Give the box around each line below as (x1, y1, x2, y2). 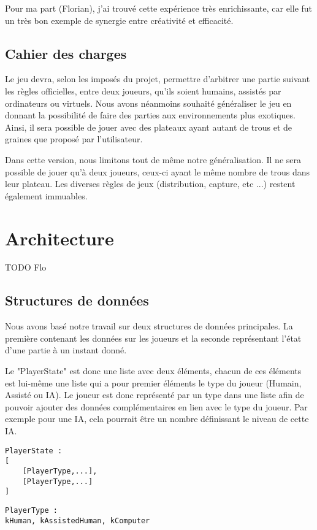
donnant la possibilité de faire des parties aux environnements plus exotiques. (5, 109, 296, 121)
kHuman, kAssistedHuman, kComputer (5, 516, 150, 525)
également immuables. (5, 189, 88, 202)
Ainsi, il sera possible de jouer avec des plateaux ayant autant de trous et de (5, 120, 292, 133)
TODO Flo (5, 261, 47, 274)
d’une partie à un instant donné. (5, 344, 127, 356)
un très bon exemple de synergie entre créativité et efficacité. (5, 13, 234, 26)
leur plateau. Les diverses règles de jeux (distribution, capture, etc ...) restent (5, 177, 296, 190)
